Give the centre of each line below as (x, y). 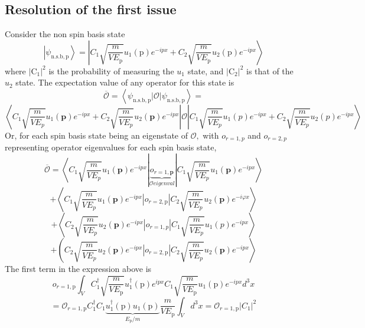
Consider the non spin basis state (65, 34)
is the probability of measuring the (111, 70)
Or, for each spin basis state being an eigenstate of (97, 135)
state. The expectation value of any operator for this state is (125, 82)
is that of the (270, 70)
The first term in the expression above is (78, 268)
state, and (206, 70)
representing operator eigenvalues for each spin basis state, (111, 147)
